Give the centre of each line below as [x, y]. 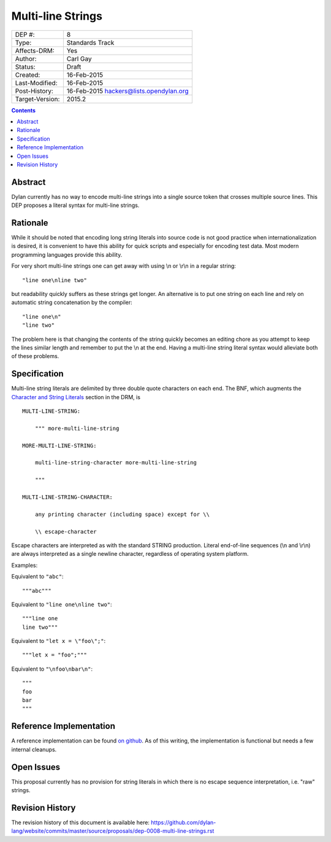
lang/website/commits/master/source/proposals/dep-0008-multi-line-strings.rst [113, 831]
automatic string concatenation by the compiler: [72, 302]
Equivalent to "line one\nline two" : [62, 604]
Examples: [25, 565]
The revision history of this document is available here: [81, 822]
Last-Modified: [36, 83]
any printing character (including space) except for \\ [122, 514]
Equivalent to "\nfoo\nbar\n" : [52, 669]
